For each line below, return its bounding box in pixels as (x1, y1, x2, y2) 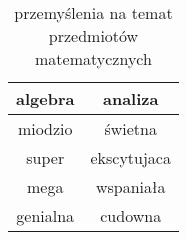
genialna (16, 204, 75, 227)
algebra (16, 87, 75, 110)
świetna (104, 117, 157, 140)
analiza (102, 87, 159, 110)
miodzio (17, 117, 73, 140)
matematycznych (35, 47, 152, 70)
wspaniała (95, 175, 166, 198)
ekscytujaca (90, 146, 171, 169)
